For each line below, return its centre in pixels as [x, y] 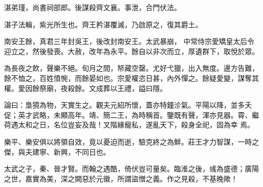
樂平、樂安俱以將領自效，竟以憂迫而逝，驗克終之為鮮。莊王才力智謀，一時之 [131, 141]
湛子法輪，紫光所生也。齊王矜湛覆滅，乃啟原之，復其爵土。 [103, 24]
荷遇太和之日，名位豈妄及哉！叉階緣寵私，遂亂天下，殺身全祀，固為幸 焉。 [129, 125]
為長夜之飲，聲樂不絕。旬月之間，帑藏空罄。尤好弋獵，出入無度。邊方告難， [131, 68]
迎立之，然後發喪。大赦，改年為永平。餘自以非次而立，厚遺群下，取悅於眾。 [131, 51]
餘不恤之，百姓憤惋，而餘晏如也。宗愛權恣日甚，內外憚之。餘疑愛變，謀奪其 [131, 78]
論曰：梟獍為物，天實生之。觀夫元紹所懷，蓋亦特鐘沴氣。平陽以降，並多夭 [128, 105]
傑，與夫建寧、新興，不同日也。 [57, 151]
